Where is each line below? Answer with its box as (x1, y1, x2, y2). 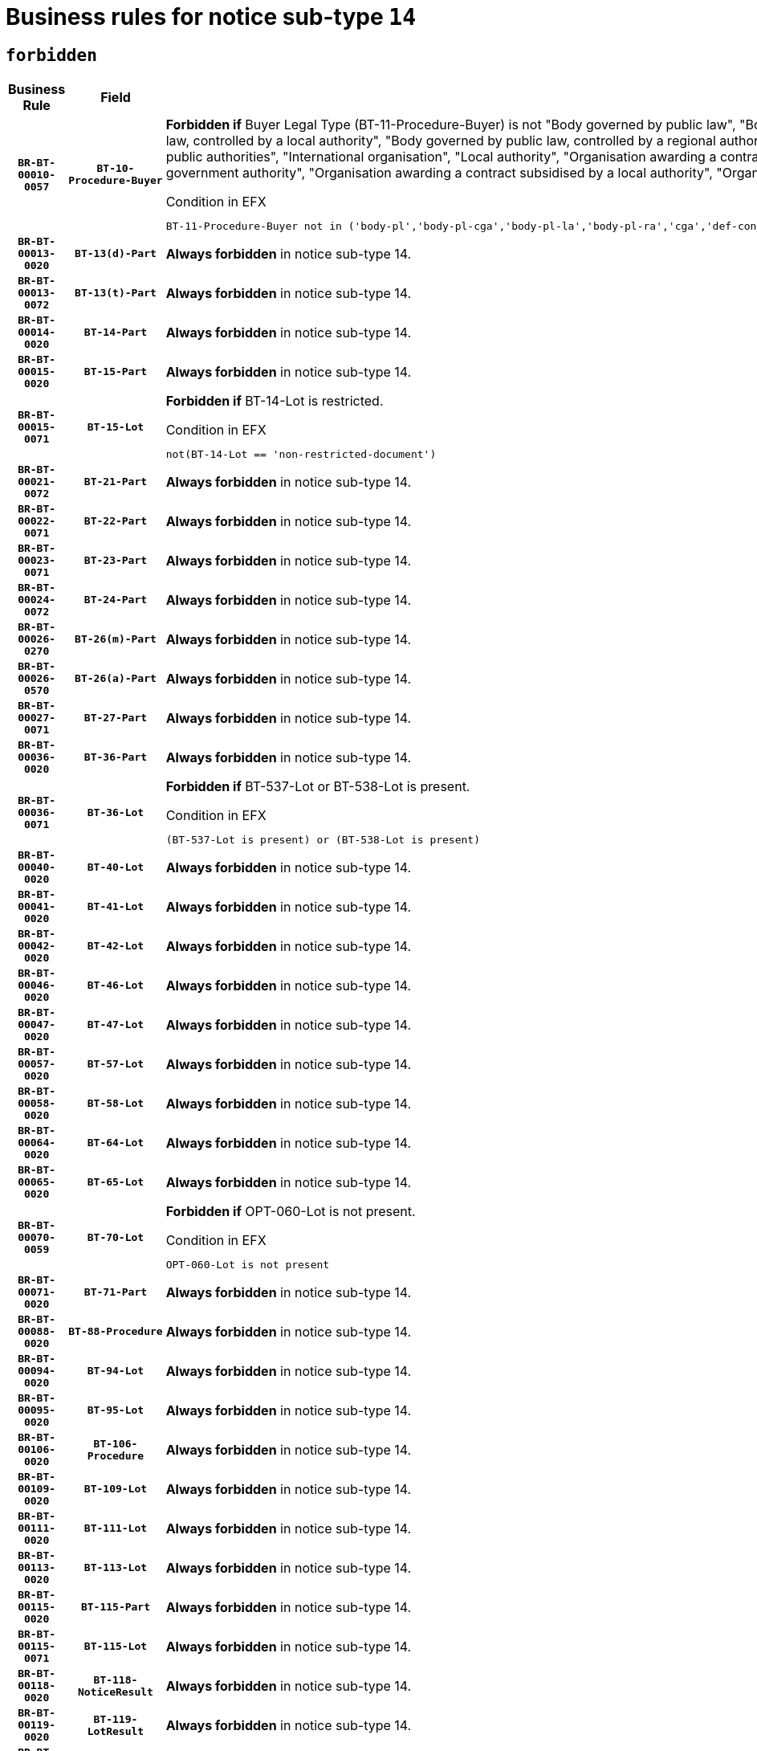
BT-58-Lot (87, 1097, 144, 1110)
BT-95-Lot (87, 1404, 144, 1417)
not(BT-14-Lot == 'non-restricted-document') (165, 448, 437, 461)
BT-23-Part (83, 554, 148, 567)
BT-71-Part (83, 1286, 148, 1299)
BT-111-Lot (83, 1522, 148, 1535)
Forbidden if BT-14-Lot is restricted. (165, 393, 384, 410)
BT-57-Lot (87, 1058, 144, 1071)
